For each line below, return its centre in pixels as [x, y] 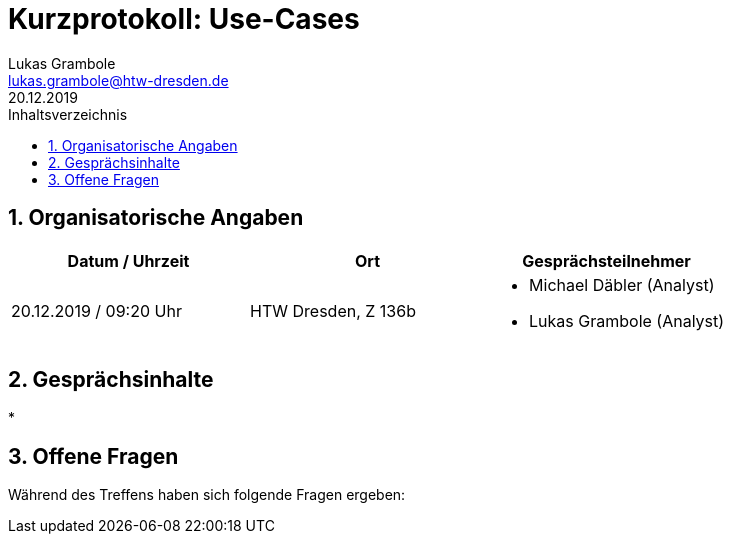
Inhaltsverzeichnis [68, 114]
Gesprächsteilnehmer [606, 260]
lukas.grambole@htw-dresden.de [118, 80]
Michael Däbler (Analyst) [622, 284]
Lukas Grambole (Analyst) [627, 320]
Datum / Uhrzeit [128, 260]
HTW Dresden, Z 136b [333, 310]
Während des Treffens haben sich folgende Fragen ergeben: [207, 495]
